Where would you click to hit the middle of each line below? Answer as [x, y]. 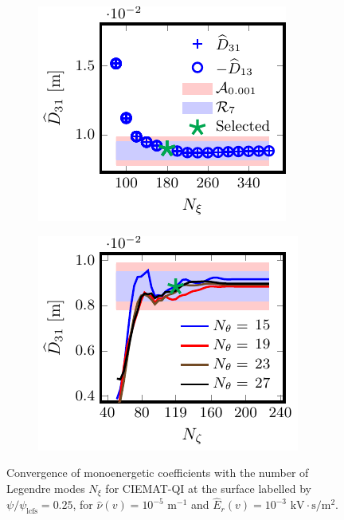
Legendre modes [46, 488]
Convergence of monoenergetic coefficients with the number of [158, 473]
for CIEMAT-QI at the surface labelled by [208, 488]
